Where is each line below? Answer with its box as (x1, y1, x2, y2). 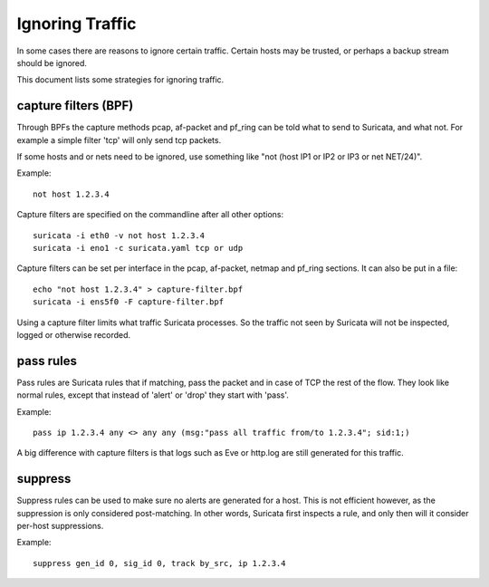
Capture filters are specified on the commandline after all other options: (16, 209, 284, 220)
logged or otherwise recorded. (16, 329, 131, 340)
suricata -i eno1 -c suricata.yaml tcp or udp (33, 243, 244, 253)
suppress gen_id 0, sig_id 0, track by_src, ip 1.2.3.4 (33, 558, 286, 568)
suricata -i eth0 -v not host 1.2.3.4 (33, 230, 206, 240)
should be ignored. (16, 57, 88, 68)
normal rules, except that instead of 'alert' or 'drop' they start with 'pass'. (16, 390, 290, 400)
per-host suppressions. (16, 521, 104, 532)
